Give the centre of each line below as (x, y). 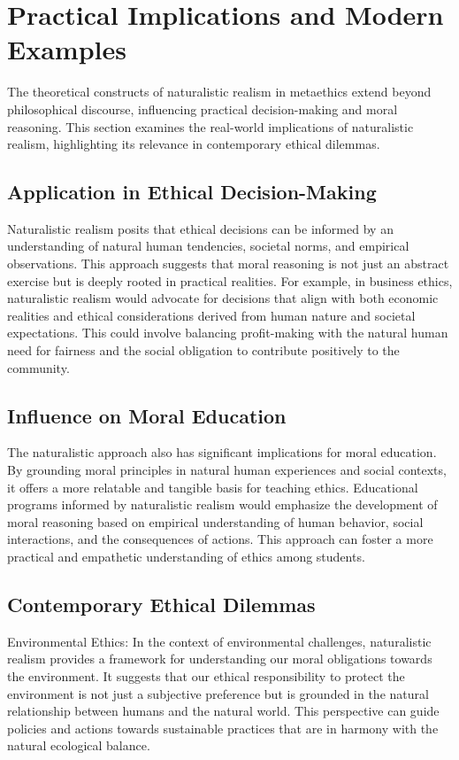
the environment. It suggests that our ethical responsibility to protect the (206, 675)
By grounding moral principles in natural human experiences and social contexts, (227, 470)
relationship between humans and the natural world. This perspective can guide (223, 711)
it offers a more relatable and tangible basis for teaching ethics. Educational (213, 487)
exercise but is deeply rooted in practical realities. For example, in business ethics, (230, 280)
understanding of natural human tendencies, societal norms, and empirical (208, 246)
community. (38, 367)
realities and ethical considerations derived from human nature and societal (211, 315)
